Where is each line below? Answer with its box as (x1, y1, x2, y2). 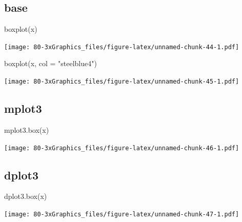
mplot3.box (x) (4, 124, 49, 135)
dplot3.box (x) (4, 191, 47, 201)
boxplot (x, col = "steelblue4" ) (4, 58, 97, 69)
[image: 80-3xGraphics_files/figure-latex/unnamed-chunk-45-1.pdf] (4, 78, 239, 86)
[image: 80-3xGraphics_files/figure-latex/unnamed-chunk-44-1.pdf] (4, 43, 239, 51)
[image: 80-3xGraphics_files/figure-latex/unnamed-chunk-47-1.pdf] (4, 210, 239, 218)
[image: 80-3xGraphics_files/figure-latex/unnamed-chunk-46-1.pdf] (4, 144, 239, 152)
